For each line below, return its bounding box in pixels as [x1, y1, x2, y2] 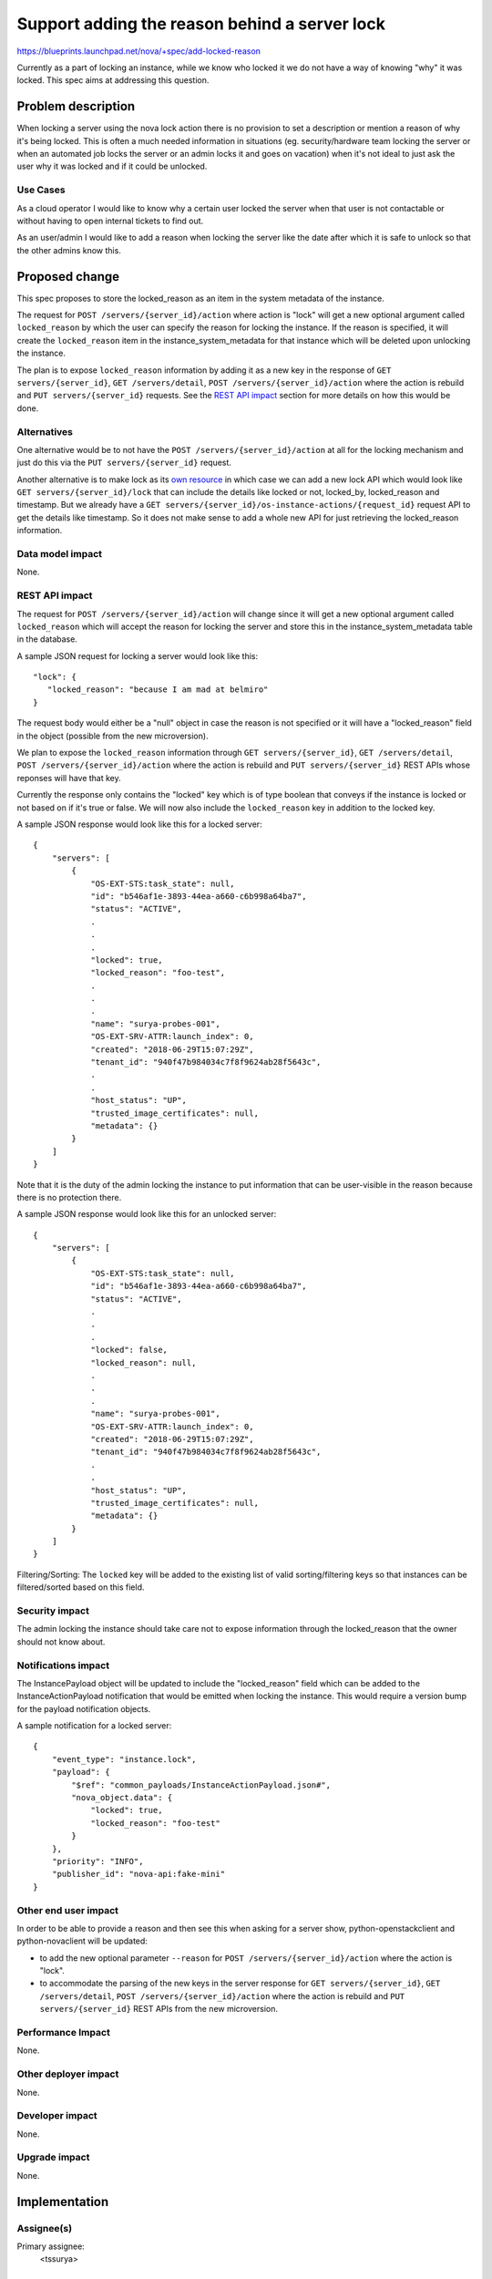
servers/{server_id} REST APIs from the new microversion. [39, 2004, 278, 2015]
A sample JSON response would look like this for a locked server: [16, 819, 263, 830]
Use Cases [16, 183, 66, 196]
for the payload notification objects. [16, 1703, 151, 1714]
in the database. [16, 634, 77, 645]
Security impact [16, 1604, 90, 1617]
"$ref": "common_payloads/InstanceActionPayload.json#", [71, 1779, 332, 1790]
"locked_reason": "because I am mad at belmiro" [46, 685, 269, 695]
